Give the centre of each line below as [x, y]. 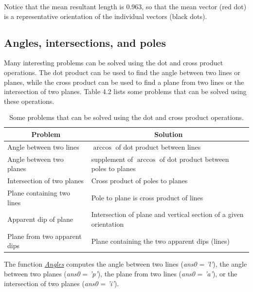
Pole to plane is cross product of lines [147, 197]
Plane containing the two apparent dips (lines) [160, 241]
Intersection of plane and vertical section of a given [167, 214]
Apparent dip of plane [40, 219]
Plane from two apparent [45, 236]
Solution [169, 134]
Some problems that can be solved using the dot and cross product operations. [126, 117]
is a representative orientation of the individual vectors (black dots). [106, 16]
